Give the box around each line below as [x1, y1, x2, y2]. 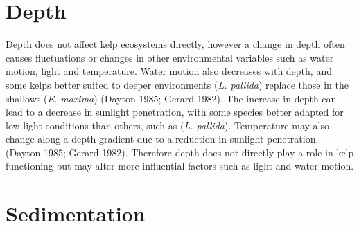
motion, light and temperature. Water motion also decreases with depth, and [6, 64, 332, 78]
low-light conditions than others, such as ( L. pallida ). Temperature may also [6, 118, 329, 132]
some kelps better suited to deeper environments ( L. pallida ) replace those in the [6, 77, 349, 91]
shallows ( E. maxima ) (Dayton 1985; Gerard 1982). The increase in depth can [6, 91, 337, 105]
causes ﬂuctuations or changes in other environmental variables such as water [6, 50, 334, 64]
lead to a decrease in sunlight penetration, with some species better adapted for [6, 105, 344, 119]
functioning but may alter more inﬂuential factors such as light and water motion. [6, 158, 354, 173]
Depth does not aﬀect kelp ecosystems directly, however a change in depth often [6, 37, 345, 51]
